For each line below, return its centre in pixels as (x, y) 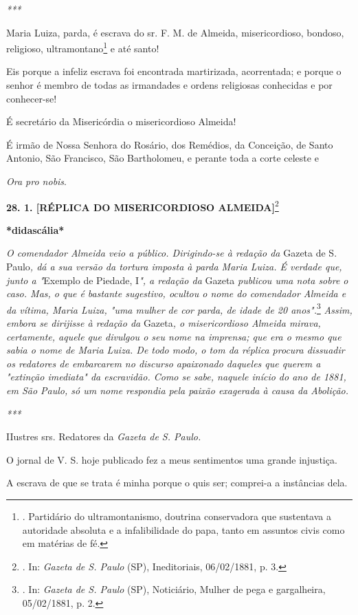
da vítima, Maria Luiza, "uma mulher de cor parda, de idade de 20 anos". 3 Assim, (179, 308)
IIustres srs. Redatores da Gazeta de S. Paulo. (104, 436)
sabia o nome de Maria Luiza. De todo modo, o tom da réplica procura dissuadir (176, 350)
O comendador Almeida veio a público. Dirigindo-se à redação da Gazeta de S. (172, 253)
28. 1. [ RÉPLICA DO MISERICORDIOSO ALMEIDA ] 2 (143, 206)
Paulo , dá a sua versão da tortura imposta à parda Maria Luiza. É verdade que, (174, 267)
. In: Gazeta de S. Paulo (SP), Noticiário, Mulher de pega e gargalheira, (174, 589)
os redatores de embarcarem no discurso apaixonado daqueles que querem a (164, 363)
